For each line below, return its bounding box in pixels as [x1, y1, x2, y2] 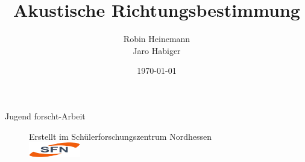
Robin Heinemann [123, 32, 190, 45]
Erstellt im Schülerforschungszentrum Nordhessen [29, 130, 212, 142]
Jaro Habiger [133, 44, 181, 56]
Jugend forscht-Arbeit [5, 109, 86, 122]
